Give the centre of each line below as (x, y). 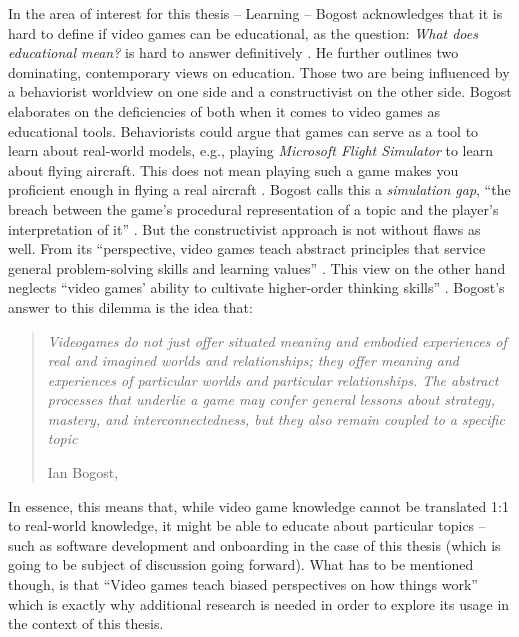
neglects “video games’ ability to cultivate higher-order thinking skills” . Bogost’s (256, 287)
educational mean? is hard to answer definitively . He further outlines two (233, 52)
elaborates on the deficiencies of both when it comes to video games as (224, 110)
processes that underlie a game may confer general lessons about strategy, (271, 399)
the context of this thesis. (86, 623)
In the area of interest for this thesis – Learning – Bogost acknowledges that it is (255, 13)
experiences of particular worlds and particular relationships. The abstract (273, 379)
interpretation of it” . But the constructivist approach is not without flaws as (244, 228)
